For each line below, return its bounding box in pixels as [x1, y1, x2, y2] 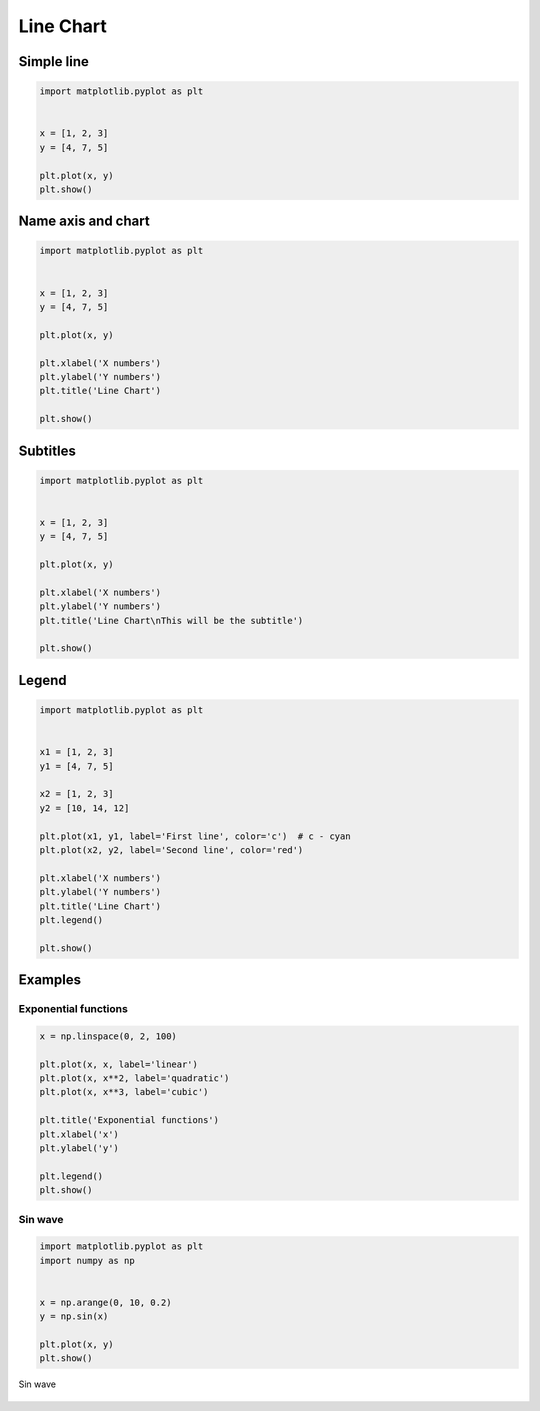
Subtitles [18, 442, 77, 459]
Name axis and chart [18, 213, 150, 230]
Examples [18, 971, 82, 989]
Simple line [18, 53, 89, 70]
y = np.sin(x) [39, 1311, 109, 1322]
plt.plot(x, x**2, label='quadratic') [39, 1073, 230, 1084]
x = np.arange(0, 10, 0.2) [39, 1296, 172, 1308]
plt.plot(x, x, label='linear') [39, 1058, 199, 1070]
